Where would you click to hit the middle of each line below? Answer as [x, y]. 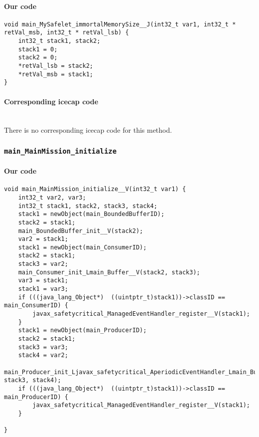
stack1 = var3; [43, 289]
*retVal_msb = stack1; [56, 74]
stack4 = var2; [43, 355]
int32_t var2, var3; [52, 197]
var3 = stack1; [43, 281]
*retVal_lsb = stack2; [56, 66]
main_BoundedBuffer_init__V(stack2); [81, 231]
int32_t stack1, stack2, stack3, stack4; [88, 206]
